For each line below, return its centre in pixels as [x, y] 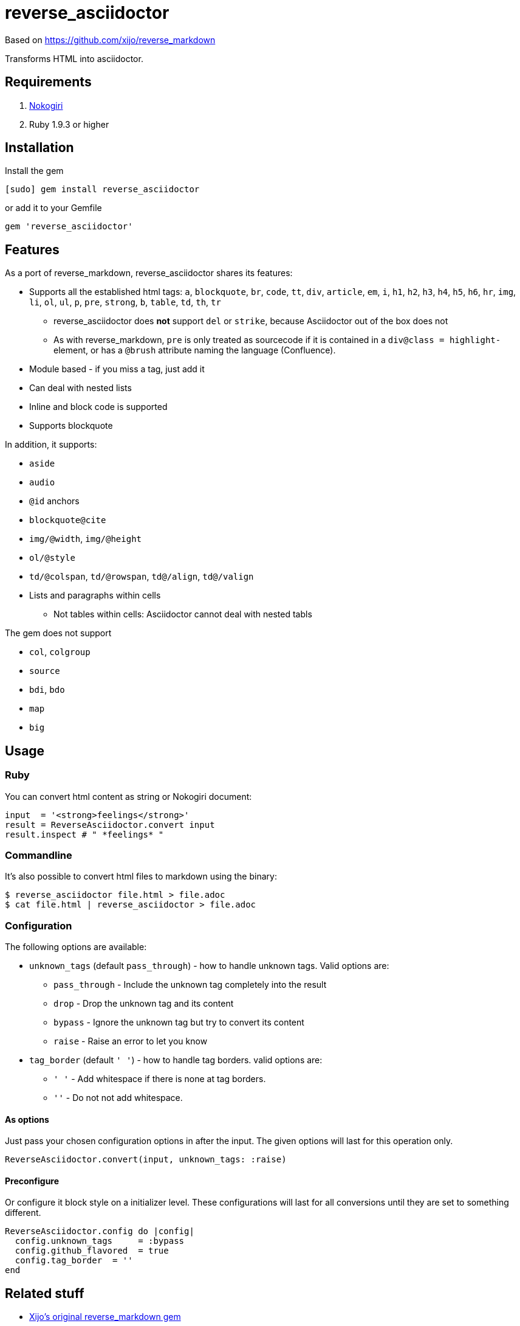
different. [23, 1213]
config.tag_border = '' [74, 1261]
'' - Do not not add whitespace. [118, 1098]
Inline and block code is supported [98, 407]
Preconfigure [32, 1181]
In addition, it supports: [51, 445]
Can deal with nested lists [80, 388]
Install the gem [34, 171]
